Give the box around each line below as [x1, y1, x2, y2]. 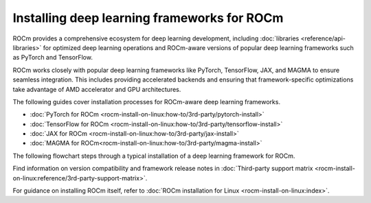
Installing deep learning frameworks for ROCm [12, 10, 284, 25]
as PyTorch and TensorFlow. [12, 53, 93, 62]
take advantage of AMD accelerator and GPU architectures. [12, 85, 181, 93]
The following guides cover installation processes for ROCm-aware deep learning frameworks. [12, 97, 281, 106]
